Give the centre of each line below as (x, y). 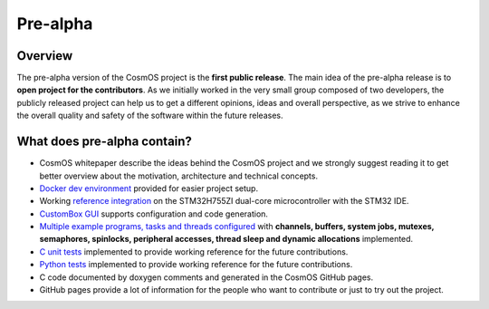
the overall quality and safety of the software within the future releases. (150, 116)
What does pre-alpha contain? (104, 142)
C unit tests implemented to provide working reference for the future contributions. (194, 251)
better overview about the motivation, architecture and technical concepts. (179, 176)
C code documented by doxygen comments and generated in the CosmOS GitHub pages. (206, 277)
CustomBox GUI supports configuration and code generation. (154, 214)
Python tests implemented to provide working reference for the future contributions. (196, 265)
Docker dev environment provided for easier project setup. (149, 188)
